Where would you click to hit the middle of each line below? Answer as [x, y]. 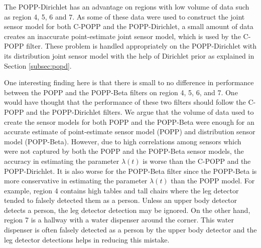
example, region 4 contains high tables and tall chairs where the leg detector [121, 190]
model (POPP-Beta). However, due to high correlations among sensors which [123, 141]
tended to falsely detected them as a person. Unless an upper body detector [121, 200]
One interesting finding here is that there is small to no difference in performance [129, 82]
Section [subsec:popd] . [38, 65]
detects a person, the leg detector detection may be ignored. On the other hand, [127, 210]
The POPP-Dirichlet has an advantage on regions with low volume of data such [127, 7]
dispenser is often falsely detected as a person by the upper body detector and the [130, 230]
